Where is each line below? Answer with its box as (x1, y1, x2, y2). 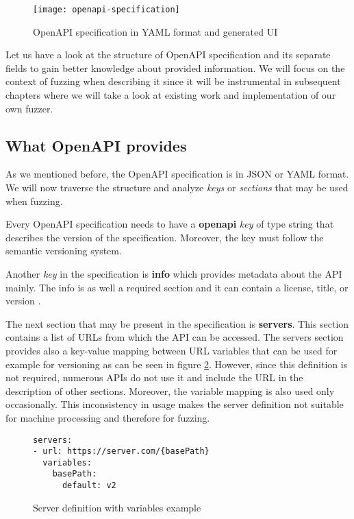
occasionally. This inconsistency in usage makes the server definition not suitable (5, 397, 344, 411)
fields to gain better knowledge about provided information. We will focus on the (5, 60, 345, 75)
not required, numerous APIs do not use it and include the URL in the (5, 370, 303, 385)
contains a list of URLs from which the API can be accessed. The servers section (5, 330, 344, 344)
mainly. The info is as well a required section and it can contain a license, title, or (5, 280, 349, 294)
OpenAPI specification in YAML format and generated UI (33, 24, 278, 38)
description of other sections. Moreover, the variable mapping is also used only (5, 383, 335, 398)
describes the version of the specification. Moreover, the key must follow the (5, 230, 324, 244)
